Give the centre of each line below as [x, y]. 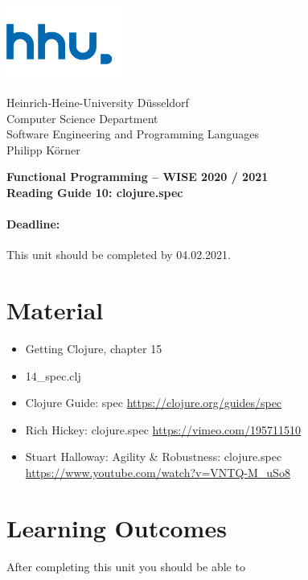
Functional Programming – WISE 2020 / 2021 [138, 177]
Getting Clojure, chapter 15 [94, 348]
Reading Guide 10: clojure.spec [95, 192]
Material [55, 310]
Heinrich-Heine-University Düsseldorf [98, 102]
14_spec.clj [53, 375]
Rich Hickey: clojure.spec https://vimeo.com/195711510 [163, 429]
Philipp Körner [43, 149]
